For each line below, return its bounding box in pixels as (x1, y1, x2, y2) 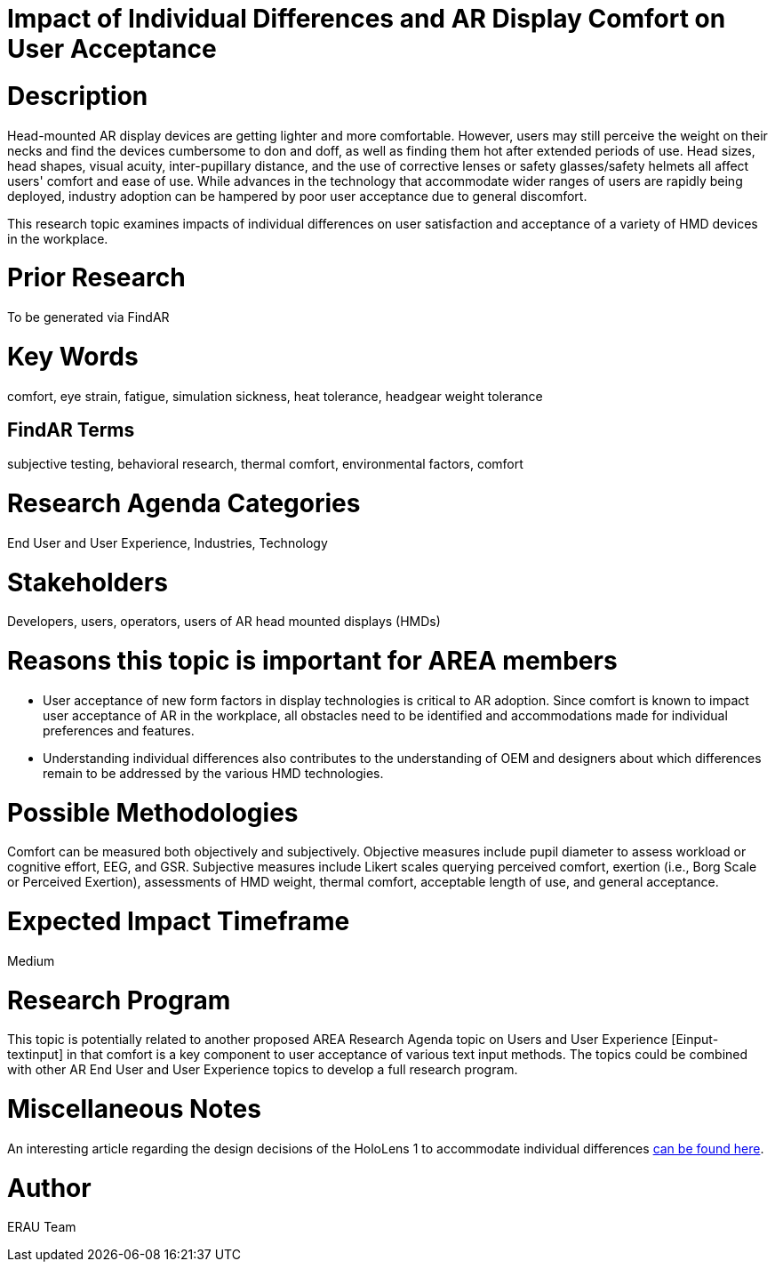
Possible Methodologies (7, 797, 299, 828)
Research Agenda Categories (7, 488, 361, 519)
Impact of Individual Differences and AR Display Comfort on (7, 4, 726, 34)
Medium (7, 952, 55, 968)
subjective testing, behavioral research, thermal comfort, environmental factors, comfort (7, 456, 523, 472)
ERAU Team (7, 1219, 76, 1235)
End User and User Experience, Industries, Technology (7, 534, 328, 550)
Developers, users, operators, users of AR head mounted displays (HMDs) (7, 614, 441, 630)
